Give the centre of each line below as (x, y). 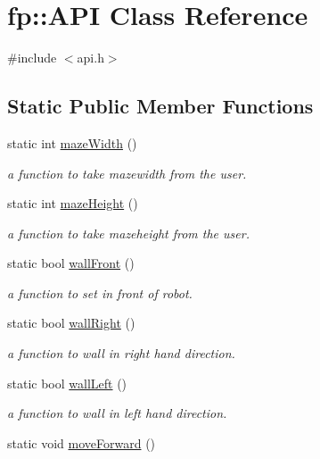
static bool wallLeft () (67, 383)
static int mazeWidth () (72, 142)
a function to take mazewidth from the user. (127, 173)
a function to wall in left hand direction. (117, 413)
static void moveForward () (82, 442)
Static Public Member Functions (160, 106)
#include (32, 58)
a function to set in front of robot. (100, 292)
